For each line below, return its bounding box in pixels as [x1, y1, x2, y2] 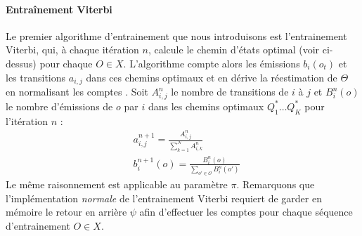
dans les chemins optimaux [148, 98, 264, 113]
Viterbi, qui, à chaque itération [6, 42, 139, 57]
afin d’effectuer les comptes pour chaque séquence [139, 204, 353, 219]
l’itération [6, 113, 48, 128]
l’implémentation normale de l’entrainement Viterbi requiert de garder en [6, 190, 322, 205]
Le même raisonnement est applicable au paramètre [6, 177, 228, 192]
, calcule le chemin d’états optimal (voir [148, 42, 320, 57]
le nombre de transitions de [171, 84, 289, 99]
